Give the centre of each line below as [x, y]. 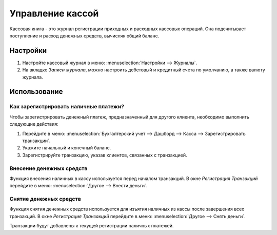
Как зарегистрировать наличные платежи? [67, 107]
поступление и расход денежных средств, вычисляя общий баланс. [84, 35]
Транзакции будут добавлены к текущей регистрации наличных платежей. [92, 226]
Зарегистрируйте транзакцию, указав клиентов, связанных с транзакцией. [105, 155]
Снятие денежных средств [45, 199]
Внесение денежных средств [48, 168]
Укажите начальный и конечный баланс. [67, 148]
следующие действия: [34, 124]
